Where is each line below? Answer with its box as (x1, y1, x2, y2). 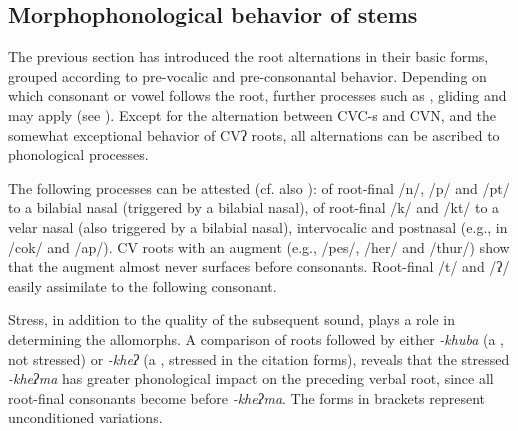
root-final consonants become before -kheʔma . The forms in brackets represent (8, 387, 486, 408)
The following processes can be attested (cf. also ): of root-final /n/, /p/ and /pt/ (8, 177, 510, 198)
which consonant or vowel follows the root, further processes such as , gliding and (8, 85, 507, 106)
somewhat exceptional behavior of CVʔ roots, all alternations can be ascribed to (8, 124, 500, 145)
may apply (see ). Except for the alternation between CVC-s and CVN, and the (8, 104, 497, 125)
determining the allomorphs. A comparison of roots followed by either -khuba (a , (8, 328, 505, 349)
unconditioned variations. (8, 407, 163, 428)
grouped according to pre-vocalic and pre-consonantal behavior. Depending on (8, 65, 487, 86)
